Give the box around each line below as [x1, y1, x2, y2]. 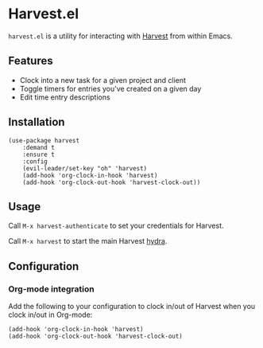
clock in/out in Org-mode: [8, 310, 93, 319]
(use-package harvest [8, 136, 80, 144]
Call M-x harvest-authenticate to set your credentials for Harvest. [8, 221, 224, 231]
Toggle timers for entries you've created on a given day [19, 84, 202, 93]
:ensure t [22, 151, 56, 158]
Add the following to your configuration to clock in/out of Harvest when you [8, 302, 256, 311]
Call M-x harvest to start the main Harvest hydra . [8, 237, 168, 246]
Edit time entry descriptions [19, 92, 110, 102]
